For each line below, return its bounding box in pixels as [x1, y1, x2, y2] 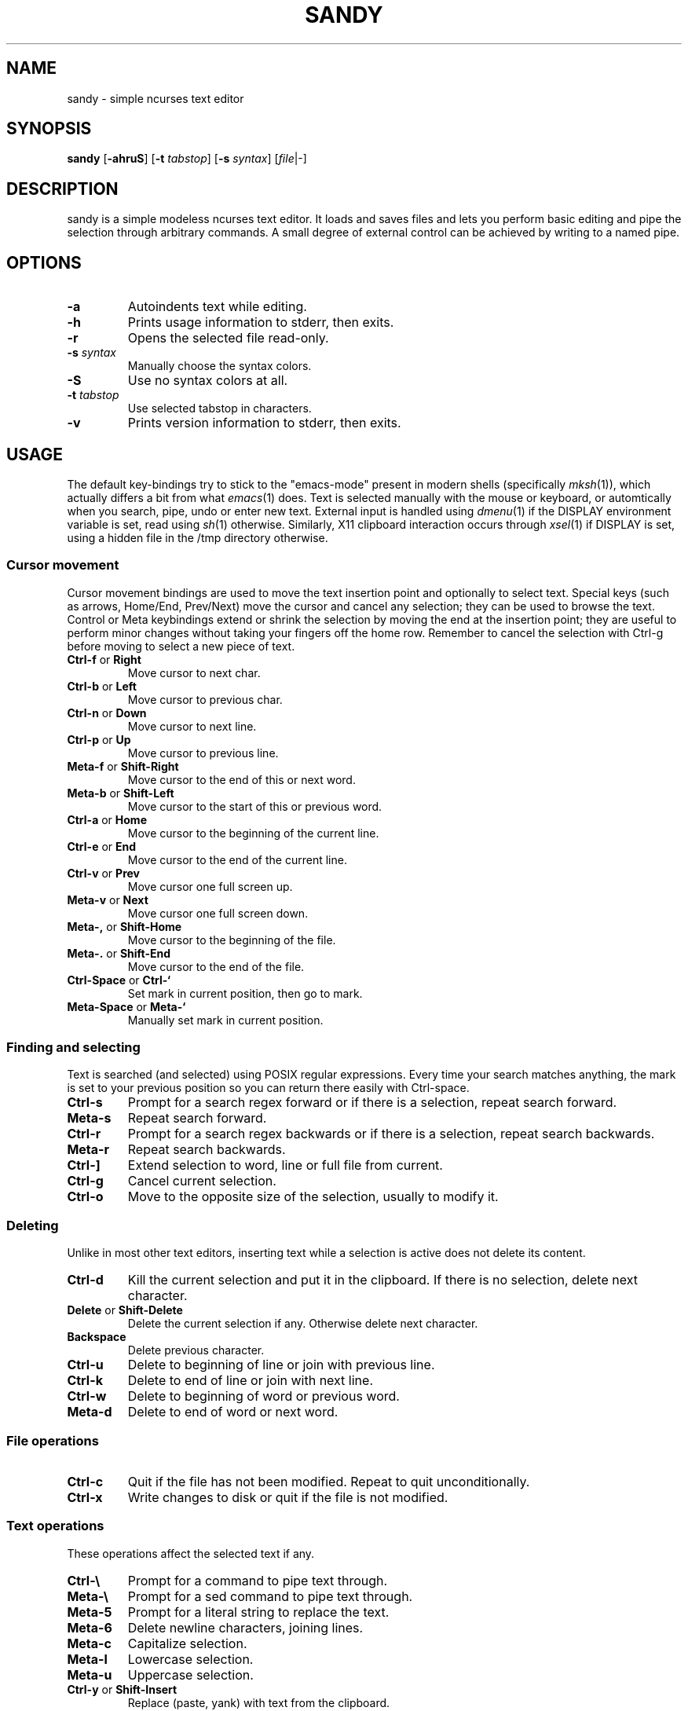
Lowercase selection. [127, 1651, 254, 1667]
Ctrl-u [67, 1357, 104, 1373]
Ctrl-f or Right [67, 652, 141, 666]
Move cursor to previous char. [127, 692, 283, 706]
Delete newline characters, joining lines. [127, 1619, 364, 1636]
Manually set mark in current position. [127, 1013, 324, 1027]
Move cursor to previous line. [127, 746, 279, 760]
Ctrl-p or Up [67, 732, 131, 746]
